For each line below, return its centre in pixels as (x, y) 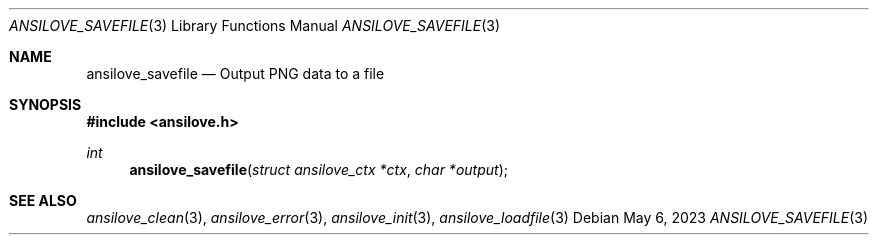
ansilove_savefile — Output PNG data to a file (235, 73)
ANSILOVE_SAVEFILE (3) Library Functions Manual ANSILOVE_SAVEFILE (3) (255, 25)
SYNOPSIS (45, 104)
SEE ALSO (43, 200)
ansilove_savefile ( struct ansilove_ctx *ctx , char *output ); (318, 169)
